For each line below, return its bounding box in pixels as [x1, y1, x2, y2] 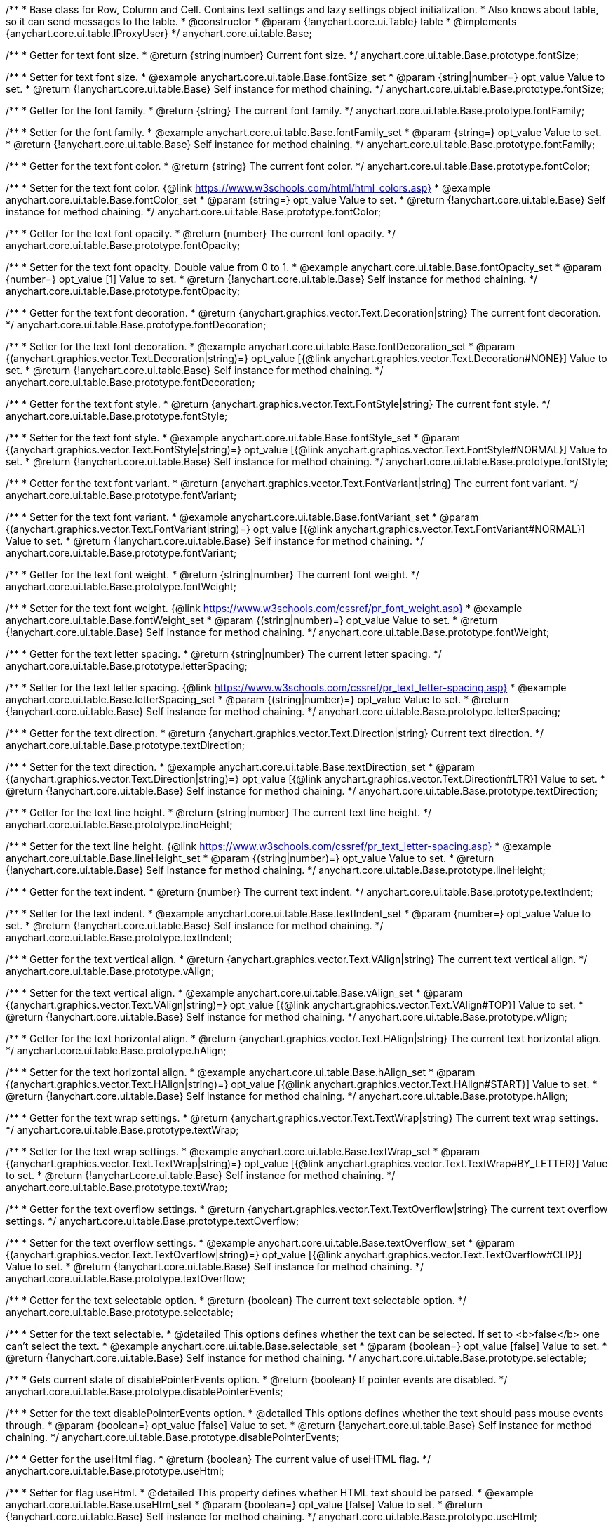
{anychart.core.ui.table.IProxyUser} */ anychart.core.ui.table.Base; [6, 27, 312, 39]
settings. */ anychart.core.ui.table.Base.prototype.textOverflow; [6, 1215, 299, 1227]
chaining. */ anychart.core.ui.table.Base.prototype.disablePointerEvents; [6, 1431, 339, 1443]
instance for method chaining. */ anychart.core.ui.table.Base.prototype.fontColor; [6, 206, 382, 218]
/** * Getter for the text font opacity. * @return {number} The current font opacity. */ [6, 227, 396, 239]
